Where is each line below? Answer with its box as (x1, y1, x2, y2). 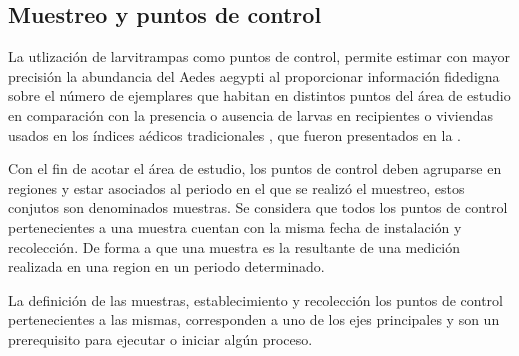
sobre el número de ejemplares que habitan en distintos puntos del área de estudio (8, 85, 511, 106)
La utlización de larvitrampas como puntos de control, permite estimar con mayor (8, 46, 510, 67)
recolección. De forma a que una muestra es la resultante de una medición (8, 236, 461, 257)
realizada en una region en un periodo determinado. (8, 256, 325, 277)
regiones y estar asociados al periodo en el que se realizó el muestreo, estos (8, 177, 465, 198)
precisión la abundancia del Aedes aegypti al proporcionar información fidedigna (8, 65, 500, 86)
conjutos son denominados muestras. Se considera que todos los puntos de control (8, 197, 508, 218)
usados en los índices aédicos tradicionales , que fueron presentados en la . (8, 124, 461, 145)
